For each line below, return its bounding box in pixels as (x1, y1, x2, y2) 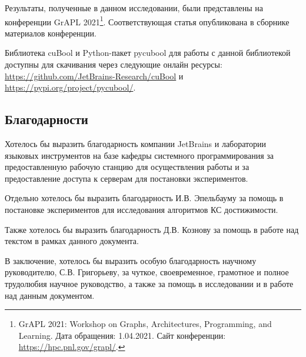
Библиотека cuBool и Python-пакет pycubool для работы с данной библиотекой (5, 46, 291, 59)
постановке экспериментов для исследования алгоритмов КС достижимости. (5, 203, 278, 215)
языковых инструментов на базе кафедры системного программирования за (5, 149, 274, 161)
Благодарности (5, 110, 88, 128)
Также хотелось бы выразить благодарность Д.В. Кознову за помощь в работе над (5, 223, 299, 235)
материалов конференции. (5, 26, 97, 39)
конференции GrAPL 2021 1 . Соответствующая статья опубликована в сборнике (5, 14, 290, 28)
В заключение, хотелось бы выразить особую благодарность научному (5, 254, 257, 266)
